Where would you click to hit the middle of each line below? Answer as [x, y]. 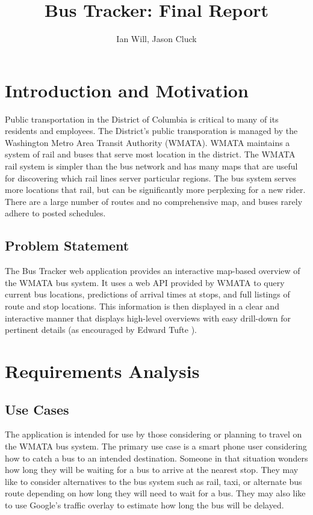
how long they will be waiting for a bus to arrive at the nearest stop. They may [152, 470]
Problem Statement [67, 245]
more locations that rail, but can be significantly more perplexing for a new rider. [155, 190]
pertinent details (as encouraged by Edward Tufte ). [101, 330]
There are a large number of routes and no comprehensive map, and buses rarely [154, 201]
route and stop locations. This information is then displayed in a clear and [142, 306]
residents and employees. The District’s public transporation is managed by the [151, 131]
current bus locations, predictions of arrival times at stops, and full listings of [147, 294]
